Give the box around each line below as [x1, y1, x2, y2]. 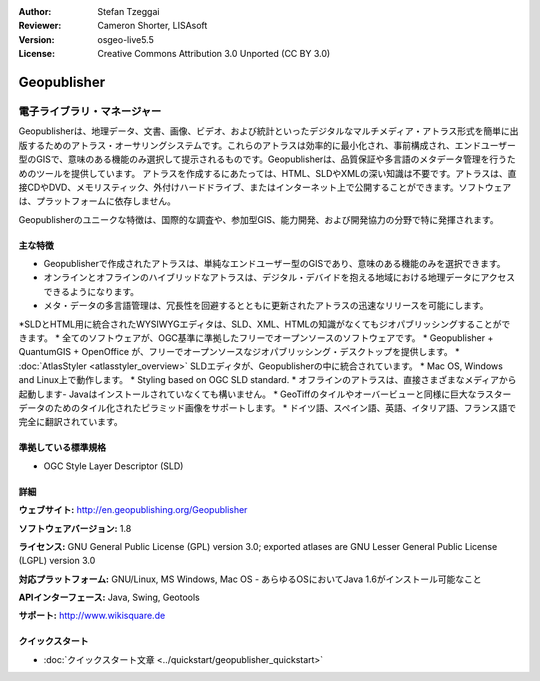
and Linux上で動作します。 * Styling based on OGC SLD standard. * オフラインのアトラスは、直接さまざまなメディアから [18, 374, 517, 386]
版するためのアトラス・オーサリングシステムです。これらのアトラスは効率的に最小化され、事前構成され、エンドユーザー [18, 139, 517, 151]
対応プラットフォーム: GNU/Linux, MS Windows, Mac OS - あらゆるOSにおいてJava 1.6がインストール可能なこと [18, 573, 482, 585]
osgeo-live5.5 [97, 33, 154, 45]
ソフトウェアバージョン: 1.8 [18, 522, 132, 534]
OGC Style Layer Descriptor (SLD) [43, 460, 184, 472]
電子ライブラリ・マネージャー [18, 104, 162, 118]
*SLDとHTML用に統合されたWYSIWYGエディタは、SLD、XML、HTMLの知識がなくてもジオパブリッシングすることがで [18, 318, 511, 330]
